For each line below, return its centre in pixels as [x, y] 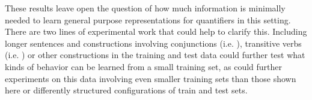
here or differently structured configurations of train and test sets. [126, 90]
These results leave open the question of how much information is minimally [145, 8]
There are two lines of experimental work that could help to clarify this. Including [156, 31]
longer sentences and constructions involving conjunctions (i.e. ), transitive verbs [153, 43]
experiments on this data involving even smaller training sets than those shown [151, 78]
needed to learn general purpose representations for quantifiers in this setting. [148, 19]
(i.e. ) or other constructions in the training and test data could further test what [155, 55]
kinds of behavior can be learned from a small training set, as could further [144, 66]
